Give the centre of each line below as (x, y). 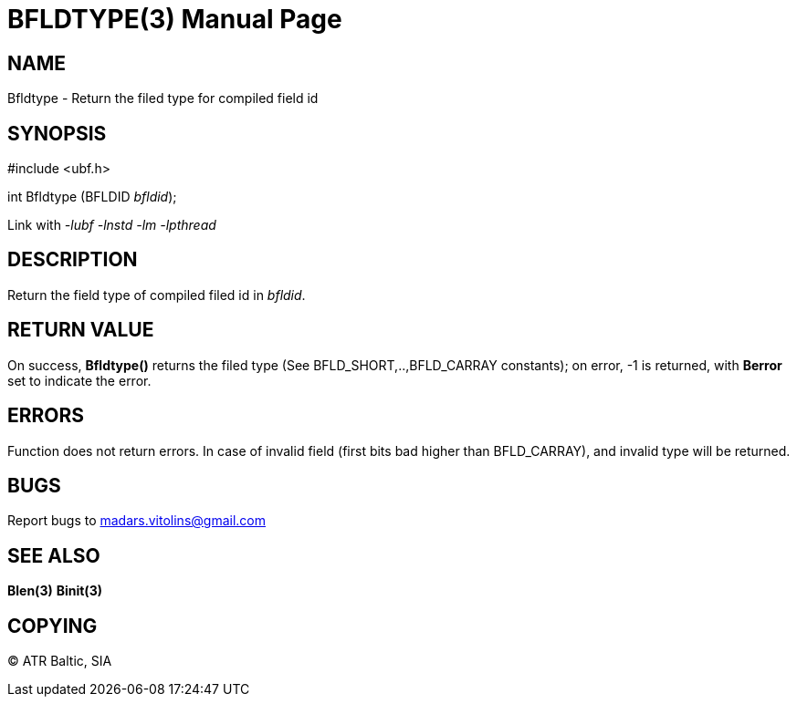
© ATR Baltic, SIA (60, 661)
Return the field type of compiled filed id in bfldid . (157, 295)
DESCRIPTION (73, 260)
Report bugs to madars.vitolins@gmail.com (136, 521)
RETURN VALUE (81, 330)
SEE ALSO (54, 555)
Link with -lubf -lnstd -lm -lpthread (112, 225)
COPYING (52, 626)
